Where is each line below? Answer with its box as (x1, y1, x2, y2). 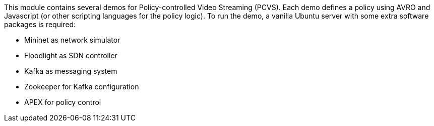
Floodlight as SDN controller (24, 51, 117, 60)
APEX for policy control (24, 98, 101, 106)
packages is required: (4, 20, 76, 29)
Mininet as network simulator (24, 36, 120, 44)
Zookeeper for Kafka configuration (24, 82, 139, 91)
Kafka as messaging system (24, 67, 117, 75)
